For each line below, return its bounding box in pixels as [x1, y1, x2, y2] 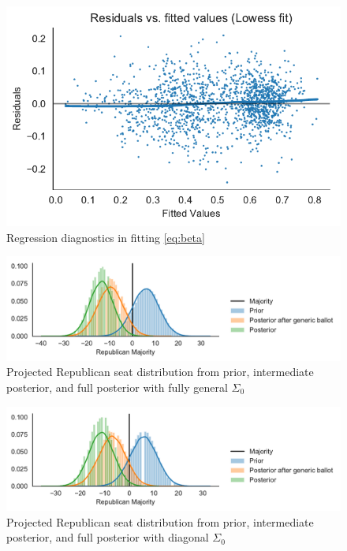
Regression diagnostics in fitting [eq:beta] [6, 229, 205, 245]
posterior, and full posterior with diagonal [6, 529, 209, 545]
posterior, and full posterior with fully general [6, 378, 228, 395]
